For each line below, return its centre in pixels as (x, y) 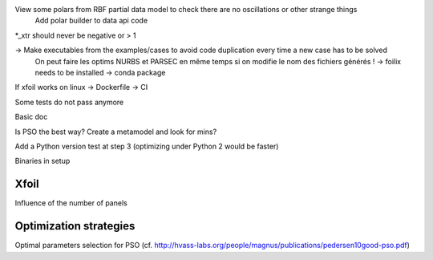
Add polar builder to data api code (91, 21)
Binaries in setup (42, 161)
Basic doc (31, 117)
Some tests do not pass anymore (69, 102)
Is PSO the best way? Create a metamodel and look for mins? (116, 132)
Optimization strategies (75, 226)
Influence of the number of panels (71, 203)
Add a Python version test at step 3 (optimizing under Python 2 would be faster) (147, 146)
